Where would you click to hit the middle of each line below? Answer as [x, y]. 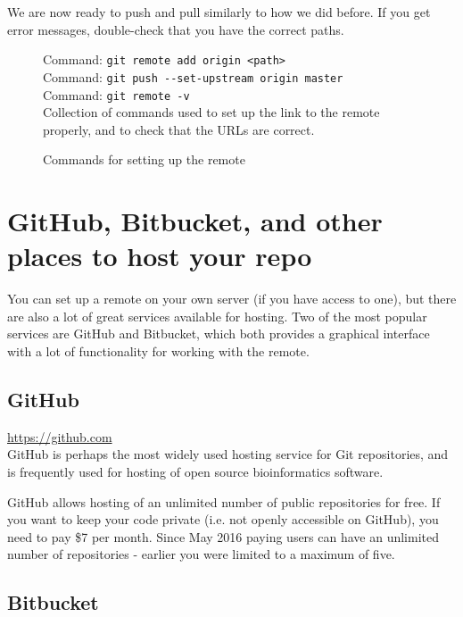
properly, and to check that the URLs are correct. [179, 129]
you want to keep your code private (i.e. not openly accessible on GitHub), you [223, 519]
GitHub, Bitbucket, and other [195, 221]
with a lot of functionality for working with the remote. [158, 351]
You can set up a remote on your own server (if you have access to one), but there [232, 299]
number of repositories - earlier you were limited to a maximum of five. [201, 554]
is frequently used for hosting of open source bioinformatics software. [195, 472]
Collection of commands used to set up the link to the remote [211, 112]
